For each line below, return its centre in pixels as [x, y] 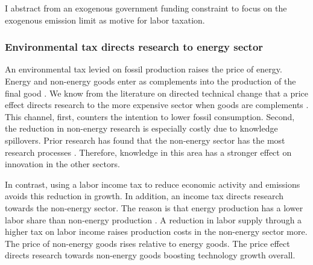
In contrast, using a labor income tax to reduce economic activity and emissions [153, 184]
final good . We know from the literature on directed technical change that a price [157, 93]
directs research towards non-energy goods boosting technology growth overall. [150, 255]
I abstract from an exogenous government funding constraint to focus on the [146, 8]
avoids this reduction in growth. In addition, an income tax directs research [144, 196]
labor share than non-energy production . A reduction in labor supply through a [153, 219]
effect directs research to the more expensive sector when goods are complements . [157, 105]
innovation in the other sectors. [62, 164]
